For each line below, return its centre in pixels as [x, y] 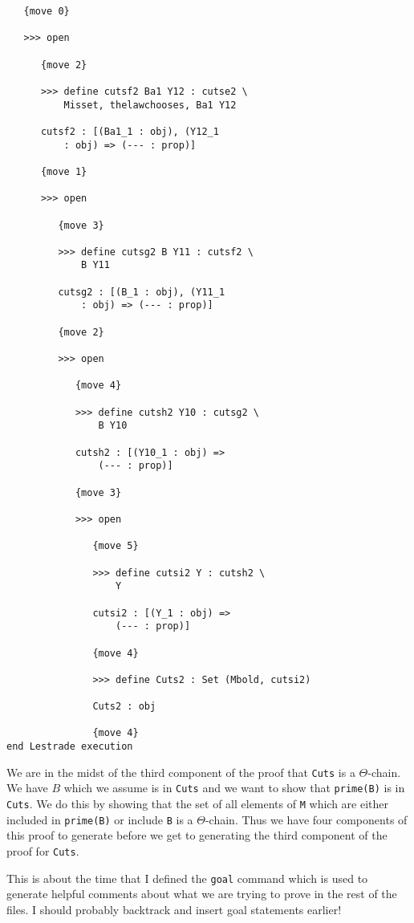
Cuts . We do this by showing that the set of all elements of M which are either [197, 804]
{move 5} [116, 546]
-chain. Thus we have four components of [306, 819]
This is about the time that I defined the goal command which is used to [187, 878]
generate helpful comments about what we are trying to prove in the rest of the [202, 894]
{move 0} [47, 11]
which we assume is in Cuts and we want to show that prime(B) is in [234, 788]
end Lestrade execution [70, 747]
